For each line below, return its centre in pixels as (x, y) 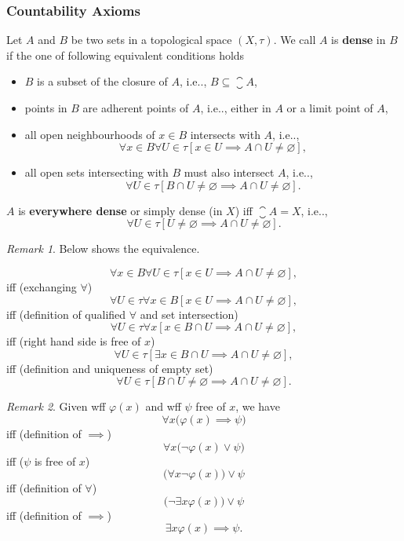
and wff (163, 406)
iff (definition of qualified (66, 314)
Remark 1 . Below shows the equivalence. (103, 249)
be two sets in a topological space (151, 40)
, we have (258, 406)
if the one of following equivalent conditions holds (126, 55)
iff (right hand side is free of (74, 341)
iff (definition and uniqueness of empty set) (110, 368)
